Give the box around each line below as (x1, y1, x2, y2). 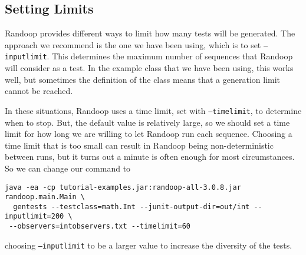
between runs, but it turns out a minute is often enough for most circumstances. (5, 150, 295, 163)
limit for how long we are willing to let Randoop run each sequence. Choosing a (5, 127, 292, 140)
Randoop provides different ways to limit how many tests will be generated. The (5, 27, 295, 39)
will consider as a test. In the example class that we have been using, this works (5, 62, 294, 74)
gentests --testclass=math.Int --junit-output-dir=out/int (13, 202, 250, 211)
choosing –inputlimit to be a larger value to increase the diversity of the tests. (5, 239, 292, 251)
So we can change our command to (5, 162, 131, 174)
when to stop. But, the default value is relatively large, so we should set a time (5, 116, 290, 128)
